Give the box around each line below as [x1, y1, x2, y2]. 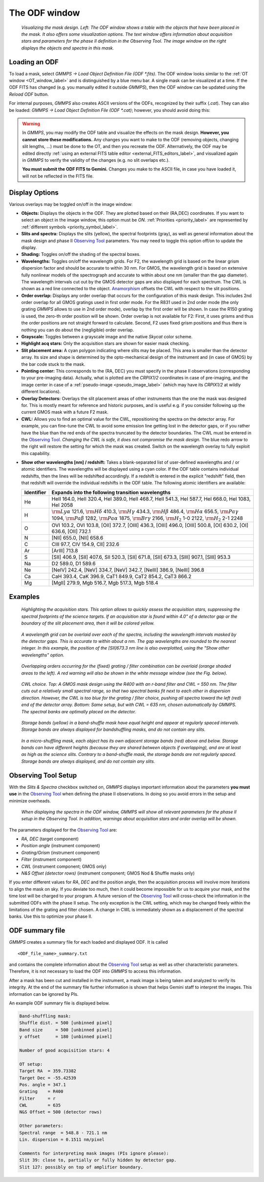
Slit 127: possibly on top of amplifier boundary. [19, 1164, 144, 1170]
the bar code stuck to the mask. [21, 361, 86, 367]
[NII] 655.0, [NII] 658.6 [51, 534, 104, 541]
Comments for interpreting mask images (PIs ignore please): [19, 1150, 169, 1156]
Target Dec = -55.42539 [19, 1075, 77, 1081]
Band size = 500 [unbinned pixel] [19, 1027, 112, 1032]
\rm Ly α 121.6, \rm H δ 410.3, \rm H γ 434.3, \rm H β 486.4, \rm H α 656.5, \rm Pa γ [51, 508, 239, 515]
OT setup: [19, 1061, 43, 1067]
